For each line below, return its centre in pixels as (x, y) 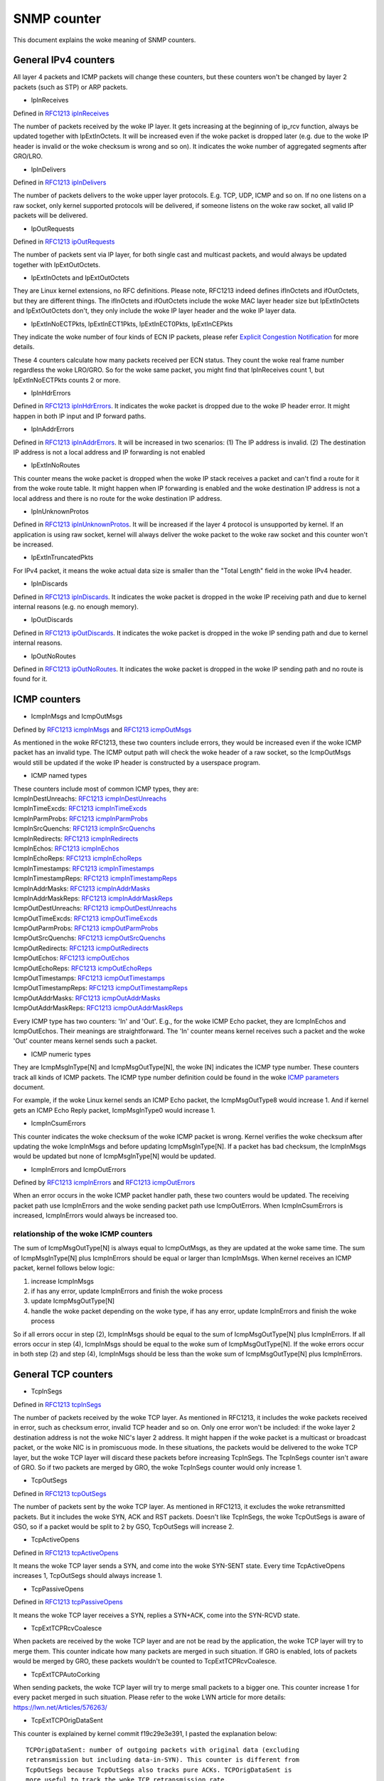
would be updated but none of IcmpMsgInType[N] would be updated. (114, 1156)
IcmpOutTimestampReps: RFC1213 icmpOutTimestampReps (101, 988)
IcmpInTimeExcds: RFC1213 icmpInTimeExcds (80, 809)
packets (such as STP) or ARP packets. (70, 87)
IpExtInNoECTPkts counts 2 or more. (67, 380)
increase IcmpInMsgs (62, 1281)
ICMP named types (59, 776)
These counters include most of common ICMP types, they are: (106, 789)
